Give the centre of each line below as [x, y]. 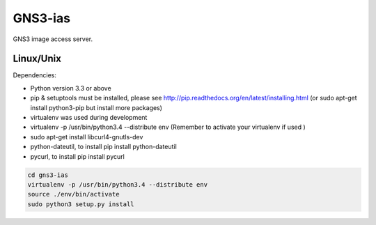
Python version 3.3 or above [71, 88]
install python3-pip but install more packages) [96, 107]
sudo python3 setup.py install [81, 204]
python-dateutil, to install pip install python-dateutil [103, 147]
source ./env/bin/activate [73, 194]
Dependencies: [35, 75]
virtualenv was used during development [89, 118]
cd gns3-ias [48, 175]
